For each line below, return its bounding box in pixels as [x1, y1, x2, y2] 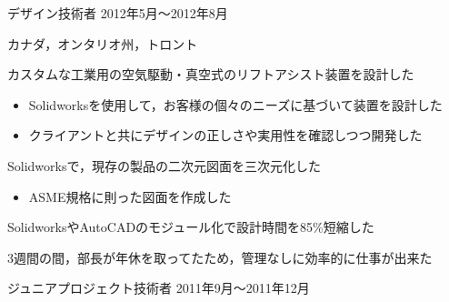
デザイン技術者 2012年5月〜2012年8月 [7, 4, 228, 22]
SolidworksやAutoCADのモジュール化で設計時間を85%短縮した [7, 217, 374, 237]
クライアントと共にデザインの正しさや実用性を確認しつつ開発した [28, 126, 423, 145]
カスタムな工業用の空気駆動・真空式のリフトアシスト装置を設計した [7, 65, 414, 84]
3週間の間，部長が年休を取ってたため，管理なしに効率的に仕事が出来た [7, 247, 433, 267]
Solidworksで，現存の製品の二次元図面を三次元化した [7, 156, 321, 175]
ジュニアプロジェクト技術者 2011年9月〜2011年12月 [7, 278, 310, 297]
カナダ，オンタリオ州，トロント [7, 34, 198, 53]
